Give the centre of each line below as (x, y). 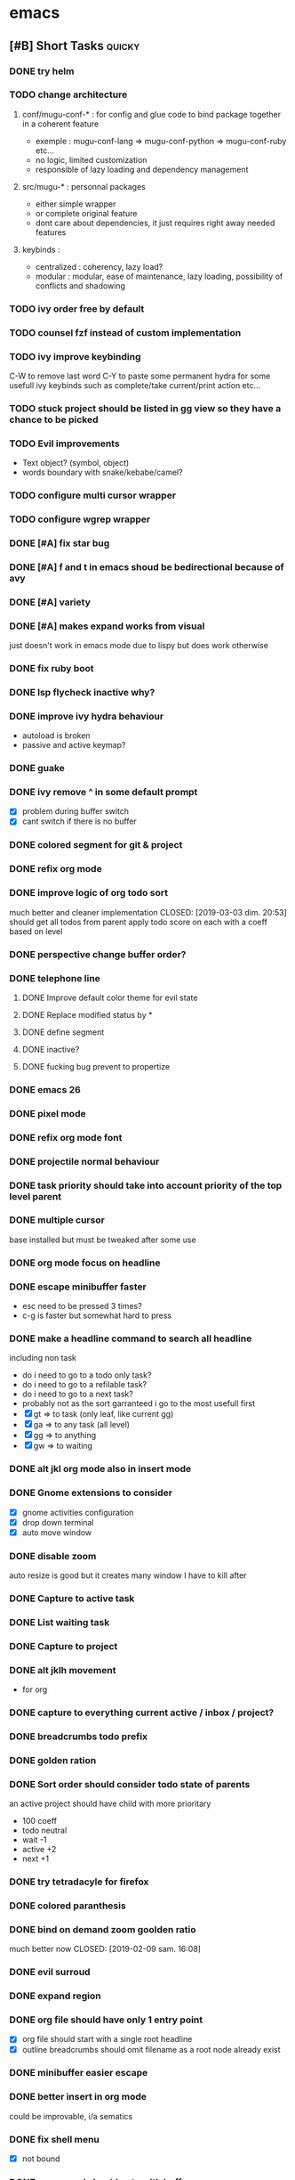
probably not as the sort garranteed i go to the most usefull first (139, 1403)
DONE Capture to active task (72, 1598)
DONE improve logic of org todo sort (89, 893)
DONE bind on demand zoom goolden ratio (103, 1929)
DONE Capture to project (64, 1646)
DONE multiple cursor (57, 1220)
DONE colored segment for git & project (96, 845)
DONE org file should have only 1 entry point (106, 2020)
